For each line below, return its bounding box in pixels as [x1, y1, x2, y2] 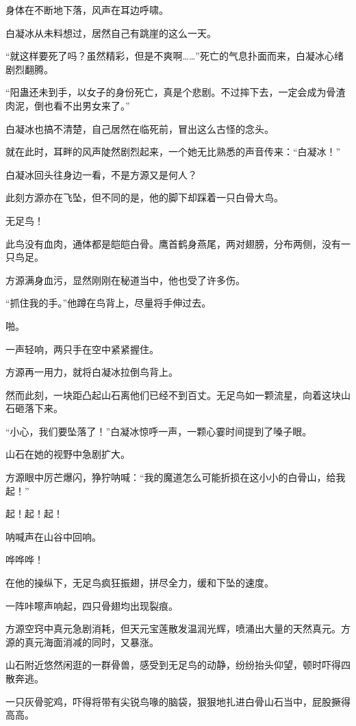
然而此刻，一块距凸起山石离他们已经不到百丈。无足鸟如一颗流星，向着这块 [5, 387, 341, 402]
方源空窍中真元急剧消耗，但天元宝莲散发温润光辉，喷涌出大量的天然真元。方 [5, 621, 351, 636]
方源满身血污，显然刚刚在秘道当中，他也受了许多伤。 [5, 272, 245, 287]
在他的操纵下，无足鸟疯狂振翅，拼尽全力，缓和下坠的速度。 [5, 575, 274, 590]
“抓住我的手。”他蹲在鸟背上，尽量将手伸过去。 [5, 296, 212, 310]
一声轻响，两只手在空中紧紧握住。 [5, 341, 159, 356]
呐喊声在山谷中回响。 [5, 529, 101, 543]
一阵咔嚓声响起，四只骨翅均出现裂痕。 [5, 598, 178, 612]
